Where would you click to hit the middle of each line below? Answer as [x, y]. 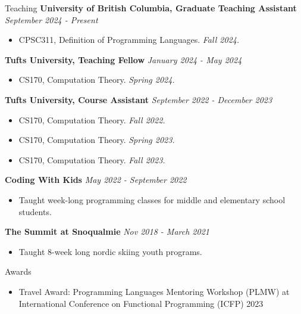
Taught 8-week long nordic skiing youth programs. [110, 251]
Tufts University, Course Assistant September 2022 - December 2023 [139, 99]
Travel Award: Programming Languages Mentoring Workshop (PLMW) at [154, 291]
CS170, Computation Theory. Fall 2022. [92, 119]
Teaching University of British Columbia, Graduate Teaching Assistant [151, 8]
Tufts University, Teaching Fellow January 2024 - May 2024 [123, 59]
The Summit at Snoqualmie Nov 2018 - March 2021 [107, 231]
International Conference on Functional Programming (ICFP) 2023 [141, 303]
